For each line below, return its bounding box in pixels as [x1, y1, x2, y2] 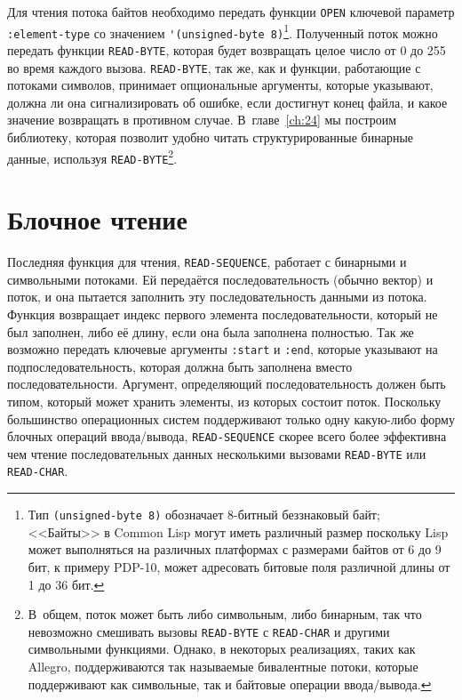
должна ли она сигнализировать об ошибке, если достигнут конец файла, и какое [7, 93, 448, 111]
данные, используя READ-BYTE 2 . [7, 146, 178, 167]
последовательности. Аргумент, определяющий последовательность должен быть [7, 374, 446, 393]
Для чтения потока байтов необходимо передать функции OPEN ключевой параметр [7, 3, 455, 20]
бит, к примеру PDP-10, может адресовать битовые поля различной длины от [28, 557, 450, 575]
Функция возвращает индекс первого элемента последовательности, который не [7, 304, 438, 323]
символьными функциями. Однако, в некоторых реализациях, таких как [28, 640, 416, 658]
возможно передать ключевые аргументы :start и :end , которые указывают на [7, 340, 438, 358]
